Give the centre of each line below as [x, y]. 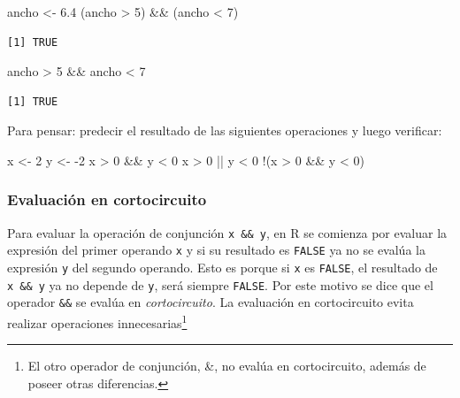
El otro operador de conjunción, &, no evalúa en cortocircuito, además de [227, 366]
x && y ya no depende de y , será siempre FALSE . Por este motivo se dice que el [220, 284]
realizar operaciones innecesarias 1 [97, 321]
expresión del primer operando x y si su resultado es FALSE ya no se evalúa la [216, 250]
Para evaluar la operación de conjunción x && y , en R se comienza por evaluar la [227, 232]
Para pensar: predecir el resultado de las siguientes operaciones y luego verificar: [225, 130]
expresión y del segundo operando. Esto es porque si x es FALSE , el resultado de [222, 268]
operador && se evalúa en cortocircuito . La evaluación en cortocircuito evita [211, 302]
